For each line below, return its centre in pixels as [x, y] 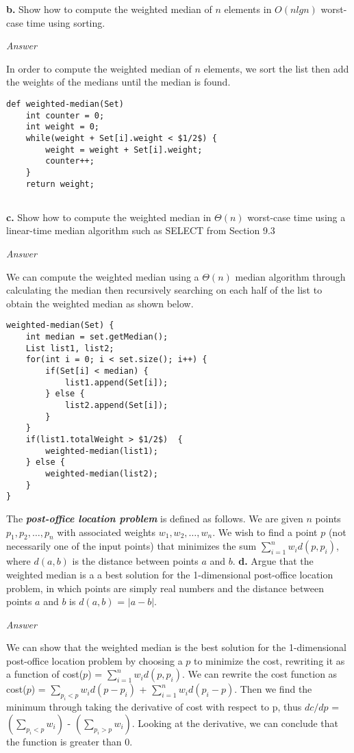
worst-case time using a [296, 217]
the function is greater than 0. [69, 741]
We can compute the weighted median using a [103, 276]
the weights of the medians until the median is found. [118, 82]
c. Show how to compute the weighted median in [109, 217]
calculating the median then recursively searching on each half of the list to [164, 290]
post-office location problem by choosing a [94, 660]
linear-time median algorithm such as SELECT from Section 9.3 [141, 230]
